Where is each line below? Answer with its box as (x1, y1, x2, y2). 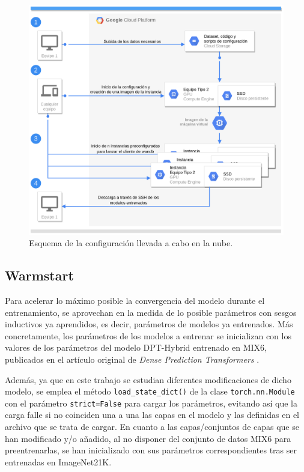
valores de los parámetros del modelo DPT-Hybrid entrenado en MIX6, (5, 341, 267, 354)
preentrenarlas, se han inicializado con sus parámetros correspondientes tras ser (5, 444, 297, 456)
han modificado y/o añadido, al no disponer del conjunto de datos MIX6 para (5, 432, 291, 444)
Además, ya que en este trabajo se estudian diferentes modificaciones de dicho (5, 373, 291, 386)
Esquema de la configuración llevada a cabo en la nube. (29, 237, 233, 249)
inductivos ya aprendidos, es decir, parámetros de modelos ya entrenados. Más (5, 318, 293, 330)
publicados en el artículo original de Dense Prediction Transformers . (5, 352, 260, 365)
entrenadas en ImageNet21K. (5, 455, 112, 468)
